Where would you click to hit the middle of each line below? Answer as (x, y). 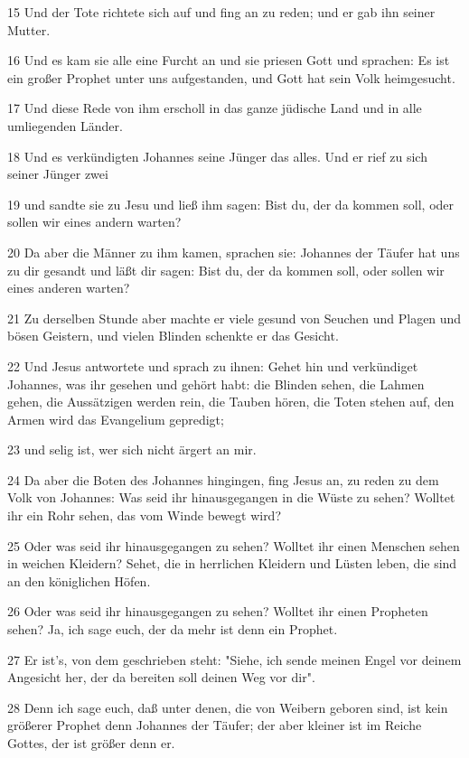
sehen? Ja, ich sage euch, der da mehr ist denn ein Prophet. (173, 629)
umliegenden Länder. (65, 125)
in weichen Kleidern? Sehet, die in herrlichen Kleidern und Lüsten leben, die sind (232, 563)
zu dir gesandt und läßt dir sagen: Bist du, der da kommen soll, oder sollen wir (226, 270)
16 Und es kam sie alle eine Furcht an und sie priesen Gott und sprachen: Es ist (229, 60)
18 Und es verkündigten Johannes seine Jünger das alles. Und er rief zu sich (217, 156)
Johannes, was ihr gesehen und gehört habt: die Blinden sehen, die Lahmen (216, 384)
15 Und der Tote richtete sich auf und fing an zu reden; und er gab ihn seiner (221, 12)
